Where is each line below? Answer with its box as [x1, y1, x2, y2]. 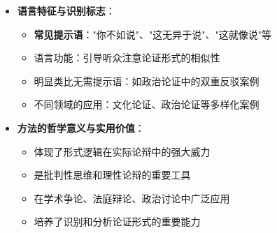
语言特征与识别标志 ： [17, 3, 115, 17]
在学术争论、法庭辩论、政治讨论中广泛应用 [34, 190, 230, 205]
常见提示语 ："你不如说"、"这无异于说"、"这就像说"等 [34, 27, 272, 41]
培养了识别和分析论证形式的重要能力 [34, 214, 201, 229]
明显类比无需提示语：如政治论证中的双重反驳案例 [34, 73, 260, 88]
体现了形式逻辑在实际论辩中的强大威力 [34, 144, 211, 158]
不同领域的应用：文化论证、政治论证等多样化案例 [34, 97, 260, 112]
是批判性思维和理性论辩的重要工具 [34, 167, 191, 182]
